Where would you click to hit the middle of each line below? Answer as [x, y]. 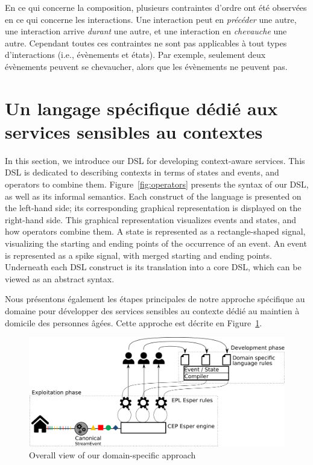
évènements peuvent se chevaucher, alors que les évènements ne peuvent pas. [146, 66]
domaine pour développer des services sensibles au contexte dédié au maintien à [152, 311]
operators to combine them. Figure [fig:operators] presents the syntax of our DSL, [157, 184]
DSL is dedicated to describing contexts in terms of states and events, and [142, 172]
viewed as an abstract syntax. [60, 278]
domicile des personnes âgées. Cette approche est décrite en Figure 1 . [134, 322]
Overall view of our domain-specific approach [112, 454]
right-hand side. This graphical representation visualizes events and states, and [150, 219]
